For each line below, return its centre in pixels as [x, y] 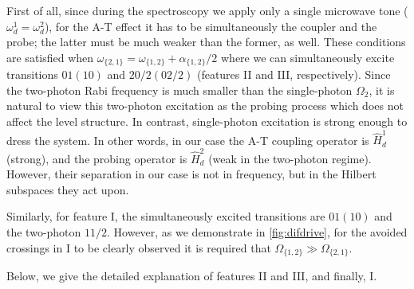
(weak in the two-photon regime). [290, 158]
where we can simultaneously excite [308, 57]
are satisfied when [50, 57]
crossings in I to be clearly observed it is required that [139, 247]
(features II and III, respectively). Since [294, 74]
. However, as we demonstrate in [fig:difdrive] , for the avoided [257, 232]
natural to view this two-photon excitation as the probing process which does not [205, 105]
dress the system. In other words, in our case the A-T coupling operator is [188, 140]
